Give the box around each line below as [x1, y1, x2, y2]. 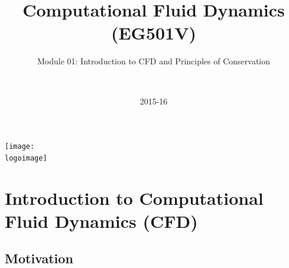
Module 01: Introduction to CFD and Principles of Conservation [37, 55, 271, 67]
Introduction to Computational [5, 185, 264, 210]
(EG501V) [111, 21, 197, 45]
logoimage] [5, 153, 47, 162]
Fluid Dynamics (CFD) [5, 208, 198, 233]
